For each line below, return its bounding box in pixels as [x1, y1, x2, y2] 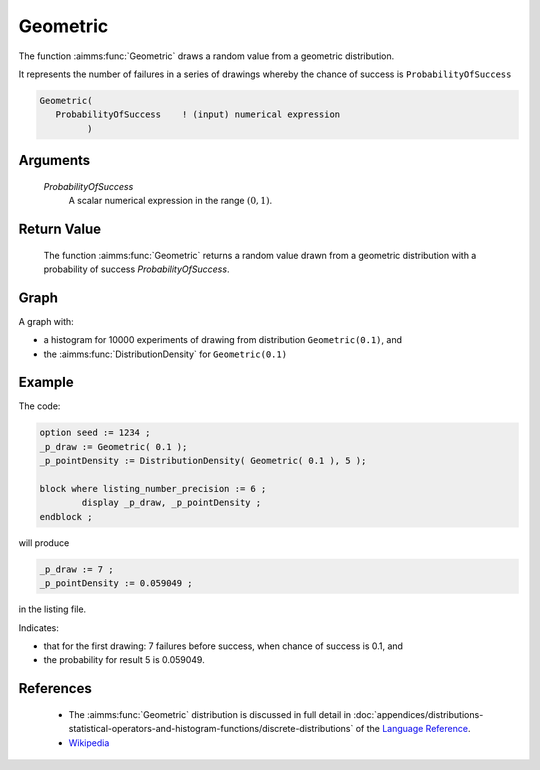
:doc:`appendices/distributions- [353, 708, 484, 720]
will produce [18, 536, 70, 549]
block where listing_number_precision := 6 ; [39, 483, 267, 495]
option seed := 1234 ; [39, 427, 151, 439]
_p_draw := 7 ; [39, 563, 114, 575]
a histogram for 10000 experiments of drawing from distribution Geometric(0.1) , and [43, 334, 402, 346]
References [18, 680, 92, 697]
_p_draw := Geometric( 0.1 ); [39, 441, 188, 452]
